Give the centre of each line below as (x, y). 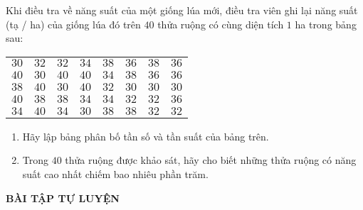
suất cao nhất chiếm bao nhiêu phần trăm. (115, 173)
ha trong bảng (326, 24)
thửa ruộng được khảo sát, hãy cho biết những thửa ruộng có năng (211, 160)
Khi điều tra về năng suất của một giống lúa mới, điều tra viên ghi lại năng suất (182, 10)
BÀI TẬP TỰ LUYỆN (63, 198)
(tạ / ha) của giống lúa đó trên (73, 24)
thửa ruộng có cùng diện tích (221, 24)
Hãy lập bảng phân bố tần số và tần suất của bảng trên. (146, 136)
